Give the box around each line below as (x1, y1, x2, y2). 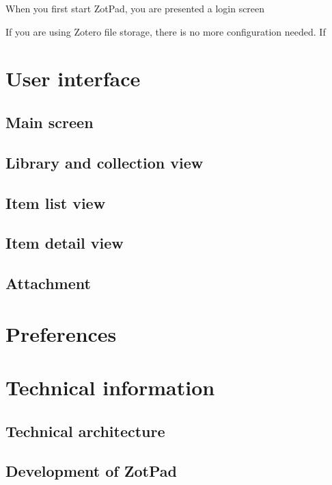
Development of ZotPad (5, 460, 177, 482)
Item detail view (5, 232, 124, 253)
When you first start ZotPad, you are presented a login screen (5, 1, 265, 15)
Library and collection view (5, 151, 204, 173)
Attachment (5, 273, 91, 294)
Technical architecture (5, 420, 165, 441)
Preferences (5, 319, 117, 347)
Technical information (5, 373, 215, 401)
